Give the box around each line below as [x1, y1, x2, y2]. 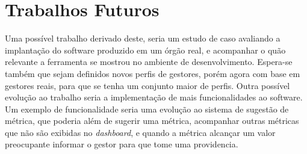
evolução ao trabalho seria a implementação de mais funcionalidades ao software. [5, 91, 303, 103]
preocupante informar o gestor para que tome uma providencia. [5, 138, 238, 150]
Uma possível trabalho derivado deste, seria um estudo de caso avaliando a [5, 32, 281, 45]
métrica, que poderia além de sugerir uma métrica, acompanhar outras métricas [5, 114, 299, 127]
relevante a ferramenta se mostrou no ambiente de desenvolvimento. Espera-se [5, 55, 293, 68]
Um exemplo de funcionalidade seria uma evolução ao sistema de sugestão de [5, 102, 289, 115]
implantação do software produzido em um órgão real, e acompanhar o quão [5, 43, 286, 56]
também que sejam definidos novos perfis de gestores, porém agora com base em [5, 67, 300, 79]
